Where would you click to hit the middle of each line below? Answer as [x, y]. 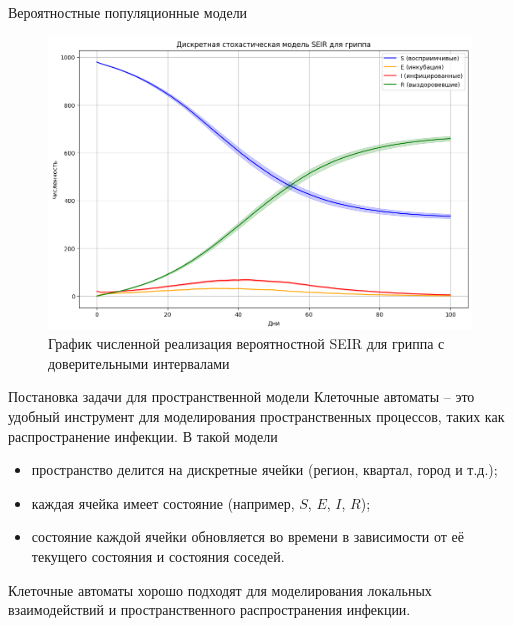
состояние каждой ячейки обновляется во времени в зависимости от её [247, 536]
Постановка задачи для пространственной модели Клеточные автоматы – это [241, 396]
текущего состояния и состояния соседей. [158, 556]
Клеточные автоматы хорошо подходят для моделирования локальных [220, 589]
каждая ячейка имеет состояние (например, [163, 502]
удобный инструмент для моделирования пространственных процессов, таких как [256, 416]
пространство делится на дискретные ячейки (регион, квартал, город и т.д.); [264, 469]
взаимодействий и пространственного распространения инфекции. [209, 609]
